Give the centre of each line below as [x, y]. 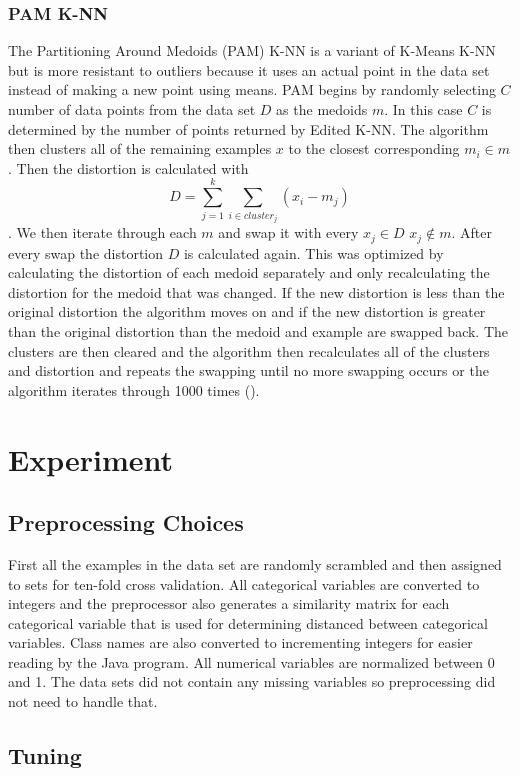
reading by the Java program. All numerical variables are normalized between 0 [251, 661]
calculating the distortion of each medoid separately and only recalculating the [249, 272]
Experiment [91, 458]
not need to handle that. [83, 701]
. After [472, 232]
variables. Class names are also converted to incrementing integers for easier [240, 642]
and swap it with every [288, 232]
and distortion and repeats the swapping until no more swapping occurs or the [248, 370]
